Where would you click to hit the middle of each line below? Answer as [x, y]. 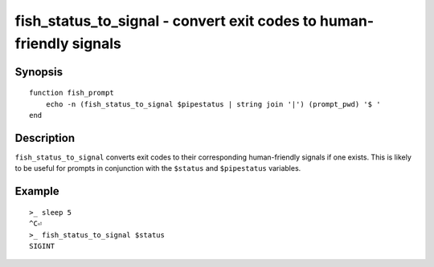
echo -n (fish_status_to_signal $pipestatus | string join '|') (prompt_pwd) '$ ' [213, 104]
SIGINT [42, 246]
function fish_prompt [72, 93]
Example [37, 191]
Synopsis [39, 72]
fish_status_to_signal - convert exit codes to [166, 21]
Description [45, 138]
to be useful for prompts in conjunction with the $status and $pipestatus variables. [158, 168]
